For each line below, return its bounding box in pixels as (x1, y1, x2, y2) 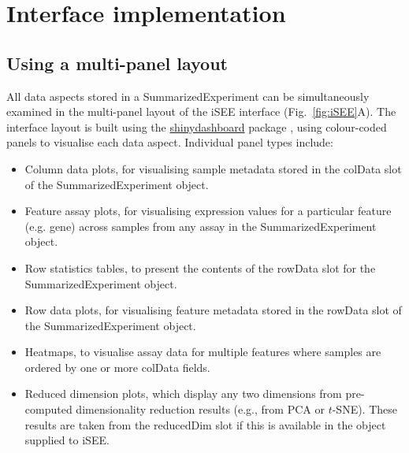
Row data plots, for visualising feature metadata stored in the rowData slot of (24, 302, 402, 318)
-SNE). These (332, 401, 398, 418)
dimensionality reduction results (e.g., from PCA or (76, 401, 325, 418)
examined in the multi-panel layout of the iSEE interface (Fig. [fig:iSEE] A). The (6, 103, 396, 120)
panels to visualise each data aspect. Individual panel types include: (6, 134, 333, 150)
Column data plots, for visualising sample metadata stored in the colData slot (24, 160, 402, 176)
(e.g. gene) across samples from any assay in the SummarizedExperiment (24, 217, 377, 234)
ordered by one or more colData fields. (24, 358, 210, 375)
